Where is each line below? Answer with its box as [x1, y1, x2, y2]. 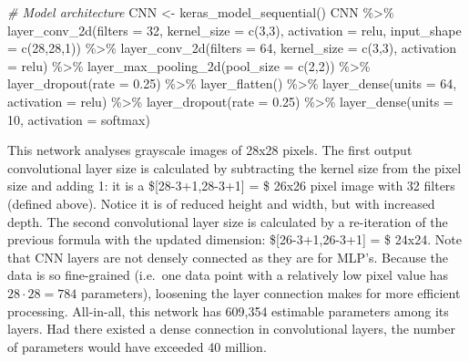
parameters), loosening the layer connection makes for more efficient [80, 283, 461, 302]
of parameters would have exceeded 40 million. [7, 336, 267, 356]
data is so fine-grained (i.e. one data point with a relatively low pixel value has [7, 265, 449, 284]
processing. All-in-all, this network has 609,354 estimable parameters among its [7, 301, 449, 320]
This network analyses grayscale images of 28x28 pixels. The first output [7, 140, 413, 160]
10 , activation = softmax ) [7, 109, 150, 129]
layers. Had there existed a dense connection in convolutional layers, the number [7, 319, 455, 338]
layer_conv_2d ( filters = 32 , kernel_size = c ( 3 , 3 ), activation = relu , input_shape [7, 20, 462, 39]
